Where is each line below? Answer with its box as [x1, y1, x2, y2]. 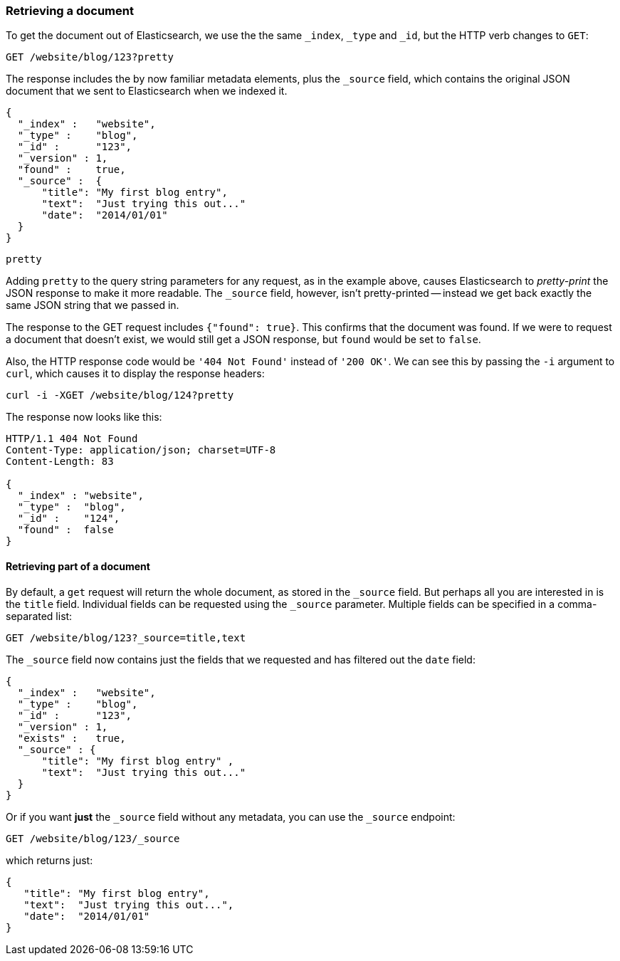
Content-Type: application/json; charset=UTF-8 [6, 444, 276, 456]
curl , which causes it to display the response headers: [6, 367, 265, 380]
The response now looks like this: [6, 411, 162, 424]
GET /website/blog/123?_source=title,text [6, 631, 246, 644]
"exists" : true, [17, 732, 126, 744]
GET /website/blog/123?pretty [6, 51, 174, 63]
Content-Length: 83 [6, 456, 114, 468]
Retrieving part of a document [6, 560, 150, 572]
